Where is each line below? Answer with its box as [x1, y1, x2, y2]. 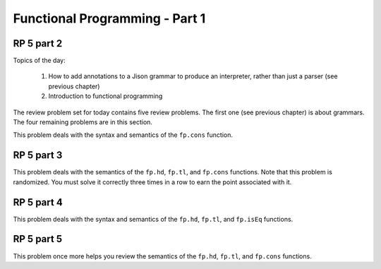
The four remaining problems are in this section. [13, 118, 153, 126]
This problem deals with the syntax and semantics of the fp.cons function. [13, 131, 233, 139]
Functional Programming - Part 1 [13, 11, 206, 26]
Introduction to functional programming [48, 92, 163, 100]
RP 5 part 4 [13, 196, 63, 208]
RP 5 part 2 [13, 37, 63, 49]
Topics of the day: [13, 56, 66, 65]
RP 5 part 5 [13, 233, 63, 245]
